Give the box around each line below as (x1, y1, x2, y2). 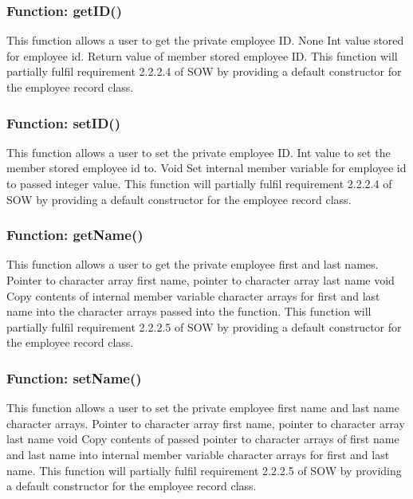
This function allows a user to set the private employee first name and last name (6, 399, 399, 416)
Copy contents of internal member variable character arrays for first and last (6, 287, 380, 304)
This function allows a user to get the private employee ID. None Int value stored (6, 32, 404, 49)
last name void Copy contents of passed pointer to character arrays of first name (6, 430, 399, 447)
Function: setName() (6, 367, 142, 387)
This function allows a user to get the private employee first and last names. (6, 256, 379, 273)
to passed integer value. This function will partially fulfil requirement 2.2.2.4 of (6, 175, 392, 191)
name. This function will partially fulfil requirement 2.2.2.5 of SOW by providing (6, 462, 402, 478)
